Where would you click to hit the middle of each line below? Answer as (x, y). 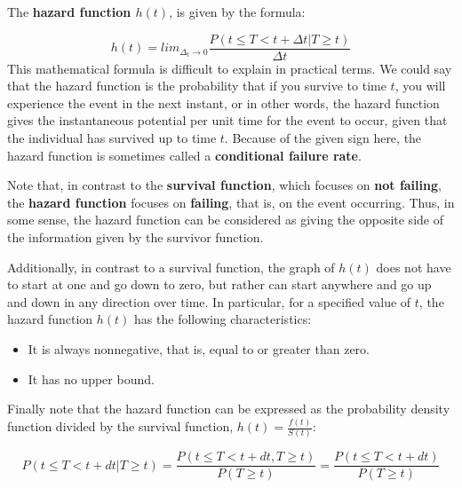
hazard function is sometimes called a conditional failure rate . (184, 155)
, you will (420, 86)
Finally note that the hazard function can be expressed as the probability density (229, 409)
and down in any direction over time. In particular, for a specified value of (209, 301)
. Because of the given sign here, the (323, 138)
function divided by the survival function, (120, 426)
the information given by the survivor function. (135, 237)
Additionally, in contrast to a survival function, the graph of (171, 267)
